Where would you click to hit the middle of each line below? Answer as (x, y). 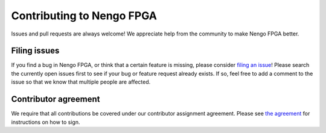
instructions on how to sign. (46, 122)
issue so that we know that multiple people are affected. (81, 82)
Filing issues (35, 51)
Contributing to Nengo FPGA (84, 16)
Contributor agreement (56, 99)
